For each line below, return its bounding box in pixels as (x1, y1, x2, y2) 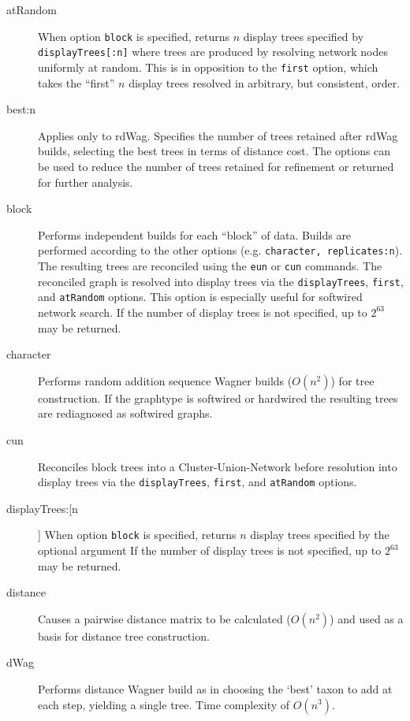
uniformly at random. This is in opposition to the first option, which (38, 58, 378, 75)
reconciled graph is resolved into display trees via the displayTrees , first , (38, 273, 404, 289)
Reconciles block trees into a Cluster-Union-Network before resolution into (38, 458, 397, 474)
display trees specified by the (250, 526, 389, 543)
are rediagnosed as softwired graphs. (38, 405, 213, 422)
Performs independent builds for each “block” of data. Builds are (38, 226, 352, 243)
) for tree (330, 372, 375, 388)
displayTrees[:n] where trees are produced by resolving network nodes (38, 43, 388, 60)
